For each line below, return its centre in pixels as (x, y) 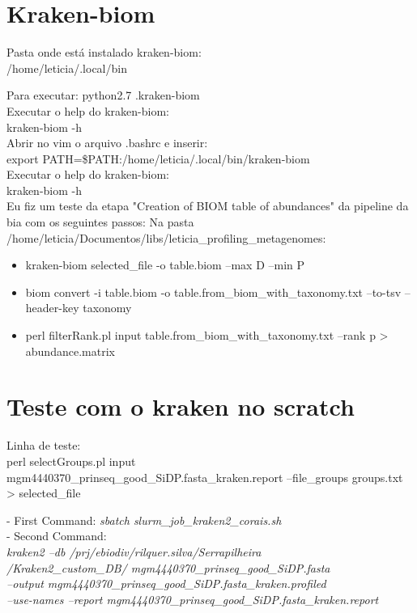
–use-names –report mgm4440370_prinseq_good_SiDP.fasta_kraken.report (193, 599)
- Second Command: (57, 536)
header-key (52, 308)
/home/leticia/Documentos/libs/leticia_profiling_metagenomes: (166, 237)
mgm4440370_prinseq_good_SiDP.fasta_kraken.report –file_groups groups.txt (205, 477)
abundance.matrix (70, 351)
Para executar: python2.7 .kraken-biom (103, 95)
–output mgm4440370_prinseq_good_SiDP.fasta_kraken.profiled (166, 583)
